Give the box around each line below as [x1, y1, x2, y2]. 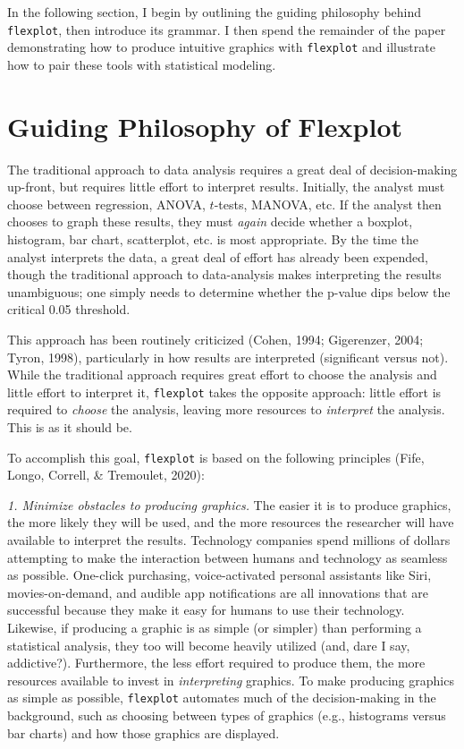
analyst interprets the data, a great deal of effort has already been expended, [7, 247, 428, 266]
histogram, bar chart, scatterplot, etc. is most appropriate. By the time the [7, 230, 418, 248]
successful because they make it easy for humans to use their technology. [7, 600, 405, 619]
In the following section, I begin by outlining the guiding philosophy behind [7, 3, 422, 21]
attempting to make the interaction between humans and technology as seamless [7, 548, 448, 566]
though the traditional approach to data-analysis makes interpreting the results [7, 265, 442, 284]
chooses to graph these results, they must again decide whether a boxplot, [7, 212, 413, 231]
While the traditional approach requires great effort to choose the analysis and [7, 365, 437, 384]
